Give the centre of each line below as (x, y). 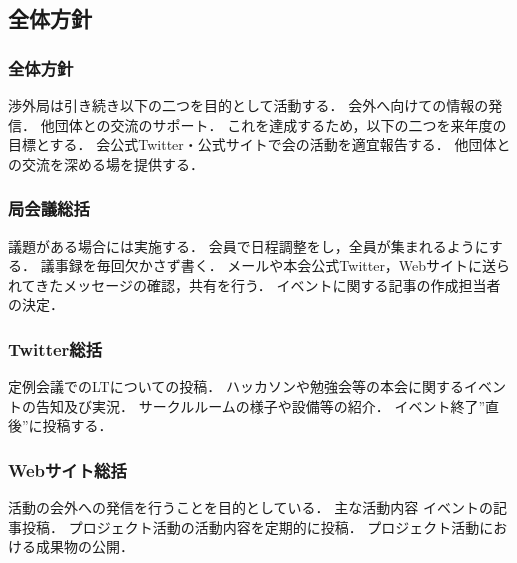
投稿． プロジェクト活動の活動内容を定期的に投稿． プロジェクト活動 (250, 526)
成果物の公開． (84, 546)
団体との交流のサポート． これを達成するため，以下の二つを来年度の (280, 124)
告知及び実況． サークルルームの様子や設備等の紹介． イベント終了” (260, 405)
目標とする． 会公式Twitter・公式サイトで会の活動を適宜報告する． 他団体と (259, 144)
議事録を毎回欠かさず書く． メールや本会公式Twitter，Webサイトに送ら (275, 265)
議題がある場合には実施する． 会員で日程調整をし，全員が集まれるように (248, 245)
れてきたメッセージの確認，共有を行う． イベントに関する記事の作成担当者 (254, 284)
